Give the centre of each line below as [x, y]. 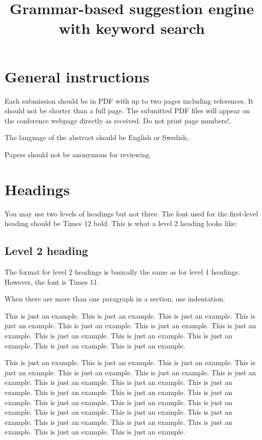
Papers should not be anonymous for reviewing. [78, 154]
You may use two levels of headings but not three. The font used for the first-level [132, 213]
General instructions [77, 76]
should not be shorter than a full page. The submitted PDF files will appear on [127, 111]
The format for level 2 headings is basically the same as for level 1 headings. [122, 271]
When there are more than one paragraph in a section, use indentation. [115, 299]
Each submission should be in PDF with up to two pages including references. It [129, 100]
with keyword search [132, 28]
